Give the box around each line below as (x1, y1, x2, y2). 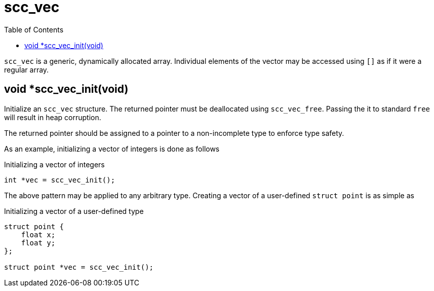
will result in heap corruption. (4, 113, 101, 122)
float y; (21, 238, 56, 247)
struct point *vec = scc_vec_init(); (4, 263, 154, 271)
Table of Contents (4, 25, 64, 34)
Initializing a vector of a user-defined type (4, 206, 144, 215)
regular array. (4, 65, 49, 74)
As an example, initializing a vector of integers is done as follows (4, 144, 220, 153)
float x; (21, 230, 56, 239)
